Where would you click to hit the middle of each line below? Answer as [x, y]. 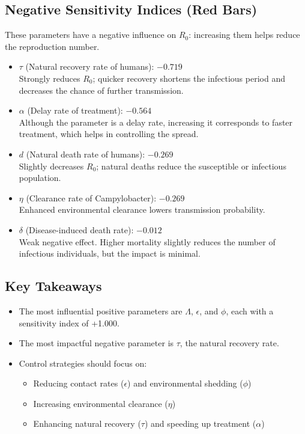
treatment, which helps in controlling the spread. [109, 134]
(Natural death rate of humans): [86, 154]
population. [40, 178]
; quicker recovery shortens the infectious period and [189, 78]
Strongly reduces [50, 78]
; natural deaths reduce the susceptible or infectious [191, 166]
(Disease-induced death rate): [80, 229]
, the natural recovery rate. [229, 343]
